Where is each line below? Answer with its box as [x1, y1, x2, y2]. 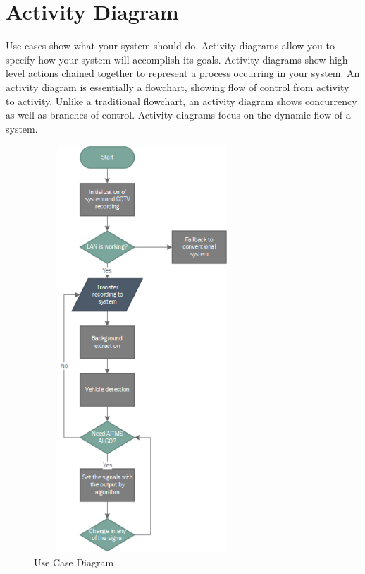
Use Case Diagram [34, 554, 114, 569]
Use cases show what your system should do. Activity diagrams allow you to [6, 38, 335, 53]
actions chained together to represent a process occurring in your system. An [27, 66, 360, 80]
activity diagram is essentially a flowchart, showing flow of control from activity [6, 79, 349, 94]
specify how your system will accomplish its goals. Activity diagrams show [6, 52, 326, 66]
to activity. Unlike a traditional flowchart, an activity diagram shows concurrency [6, 93, 357, 108]
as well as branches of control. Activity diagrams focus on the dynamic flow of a [6, 107, 351, 122]
